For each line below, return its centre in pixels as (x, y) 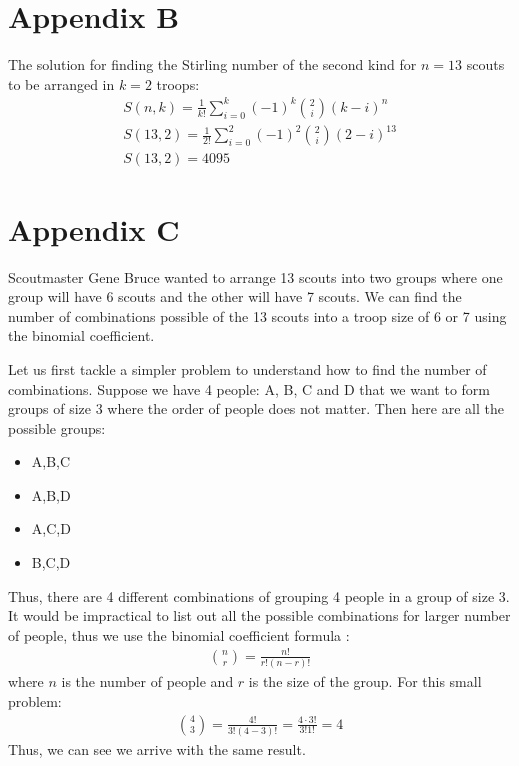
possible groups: (57, 427)
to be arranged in (61, 83)
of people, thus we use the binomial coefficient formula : (179, 634)
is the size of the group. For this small (365, 681)
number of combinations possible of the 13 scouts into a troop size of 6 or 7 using (257, 315)
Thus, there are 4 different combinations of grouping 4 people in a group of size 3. (259, 595)
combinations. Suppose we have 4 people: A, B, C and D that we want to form (249, 388)
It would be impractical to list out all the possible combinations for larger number (259, 615)
